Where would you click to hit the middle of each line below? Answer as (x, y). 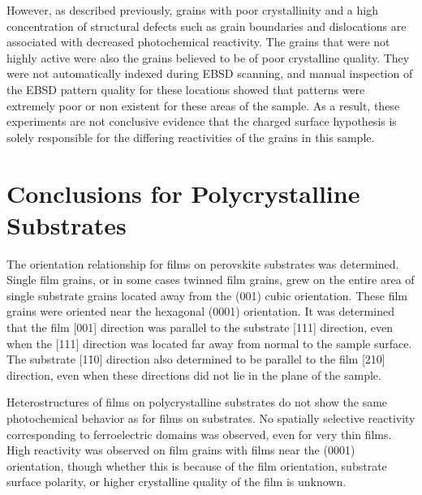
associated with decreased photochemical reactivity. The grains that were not (198, 42)
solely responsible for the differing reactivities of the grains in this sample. (191, 137)
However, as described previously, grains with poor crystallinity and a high (192, 10)
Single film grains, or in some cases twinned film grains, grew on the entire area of (211, 280)
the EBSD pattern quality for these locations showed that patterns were (186, 89)
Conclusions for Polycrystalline (183, 193)
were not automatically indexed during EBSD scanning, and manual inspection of (210, 73)
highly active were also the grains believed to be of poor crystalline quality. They (208, 57)
